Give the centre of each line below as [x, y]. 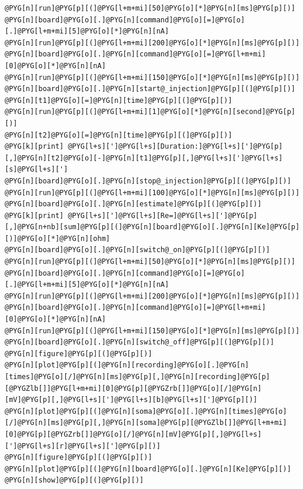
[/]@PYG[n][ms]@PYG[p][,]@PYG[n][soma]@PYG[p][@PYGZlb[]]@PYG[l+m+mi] [146, 423]
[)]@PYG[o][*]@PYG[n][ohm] [57, 238]
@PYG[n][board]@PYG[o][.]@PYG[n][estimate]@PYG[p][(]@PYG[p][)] [133, 204]
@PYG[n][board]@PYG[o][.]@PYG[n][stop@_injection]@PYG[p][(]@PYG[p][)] [148, 181]
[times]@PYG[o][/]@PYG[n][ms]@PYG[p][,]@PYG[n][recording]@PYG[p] [138, 377]
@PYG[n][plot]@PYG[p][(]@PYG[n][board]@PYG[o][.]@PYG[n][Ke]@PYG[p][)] [148, 469]
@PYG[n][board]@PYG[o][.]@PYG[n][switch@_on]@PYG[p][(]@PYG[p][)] [138, 250]
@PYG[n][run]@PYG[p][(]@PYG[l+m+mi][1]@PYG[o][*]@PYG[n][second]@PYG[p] [150, 112]
